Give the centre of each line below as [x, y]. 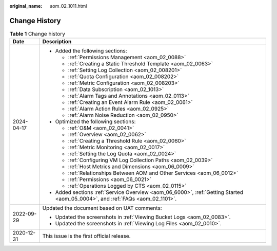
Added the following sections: [91, 51]
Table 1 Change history [37, 34]
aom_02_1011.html [68, 6]
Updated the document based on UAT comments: [102, 208]
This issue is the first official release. [86, 236]
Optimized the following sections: [95, 122]
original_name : [26, 6]
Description [57, 42]
